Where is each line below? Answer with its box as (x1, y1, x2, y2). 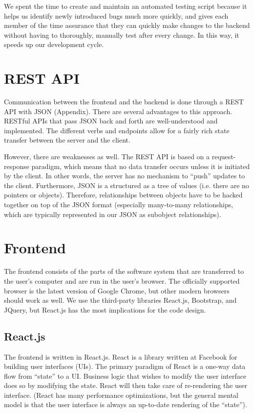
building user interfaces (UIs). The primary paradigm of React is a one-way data (4, 361, 246, 371)
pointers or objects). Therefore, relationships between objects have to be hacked (4, 190, 243, 200)
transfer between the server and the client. (4, 135, 130, 145)
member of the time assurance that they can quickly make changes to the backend (4, 20, 250, 30)
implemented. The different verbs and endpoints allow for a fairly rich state (4, 125, 230, 135)
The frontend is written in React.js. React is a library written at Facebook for (4, 351, 237, 362)
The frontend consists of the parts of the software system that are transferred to (4, 266, 244, 276)
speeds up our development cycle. (4, 39, 104, 49)
